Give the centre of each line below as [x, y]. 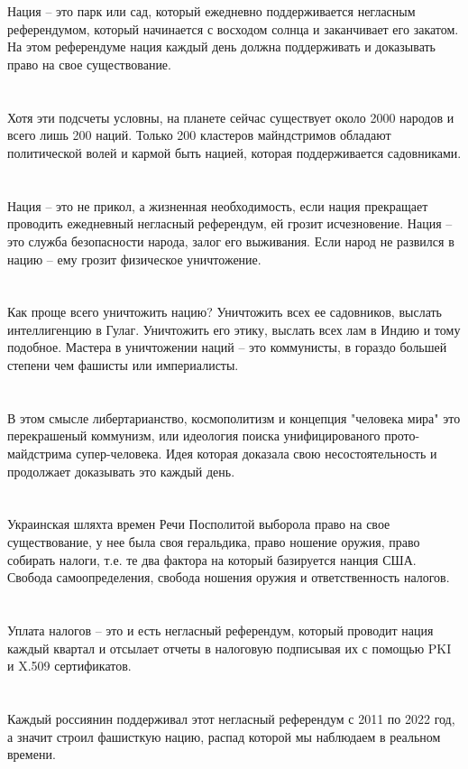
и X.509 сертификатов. [69, 666]
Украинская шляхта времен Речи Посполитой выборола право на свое [199, 524]
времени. [32, 754]
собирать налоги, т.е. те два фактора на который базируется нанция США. [212, 559]
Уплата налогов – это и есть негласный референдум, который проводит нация [220, 630]
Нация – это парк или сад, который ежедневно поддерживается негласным [211, 11]
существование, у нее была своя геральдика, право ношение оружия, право [214, 542]
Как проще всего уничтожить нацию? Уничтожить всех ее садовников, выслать [225, 312]
